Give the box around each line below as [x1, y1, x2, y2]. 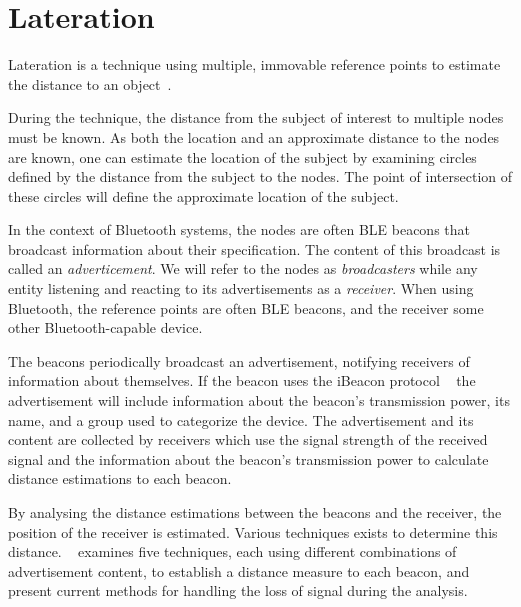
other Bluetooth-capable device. [8, 317, 203, 338]
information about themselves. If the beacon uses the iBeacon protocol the [8, 370, 476, 391]
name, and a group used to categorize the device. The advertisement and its [8, 409, 474, 430]
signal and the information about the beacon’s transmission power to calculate [8, 448, 489, 469]
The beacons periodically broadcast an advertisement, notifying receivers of [8, 350, 470, 371]
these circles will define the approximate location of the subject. [8, 185, 399, 206]
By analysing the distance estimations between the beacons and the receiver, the [8, 502, 502, 522]
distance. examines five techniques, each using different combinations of [8, 541, 457, 562]
